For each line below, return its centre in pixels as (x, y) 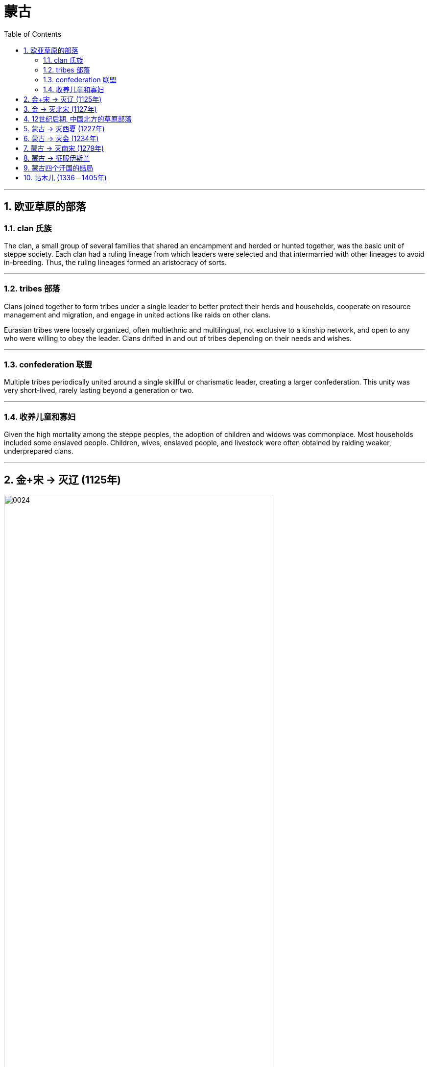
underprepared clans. (39, 451)
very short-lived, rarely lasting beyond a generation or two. (99, 390)
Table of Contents (33, 34)
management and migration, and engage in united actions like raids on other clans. (137, 315)
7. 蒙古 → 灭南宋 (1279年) (64, 148)
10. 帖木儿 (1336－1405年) (65, 177)
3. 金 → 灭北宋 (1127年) (60, 109)
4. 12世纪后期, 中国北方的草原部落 (78, 119)
